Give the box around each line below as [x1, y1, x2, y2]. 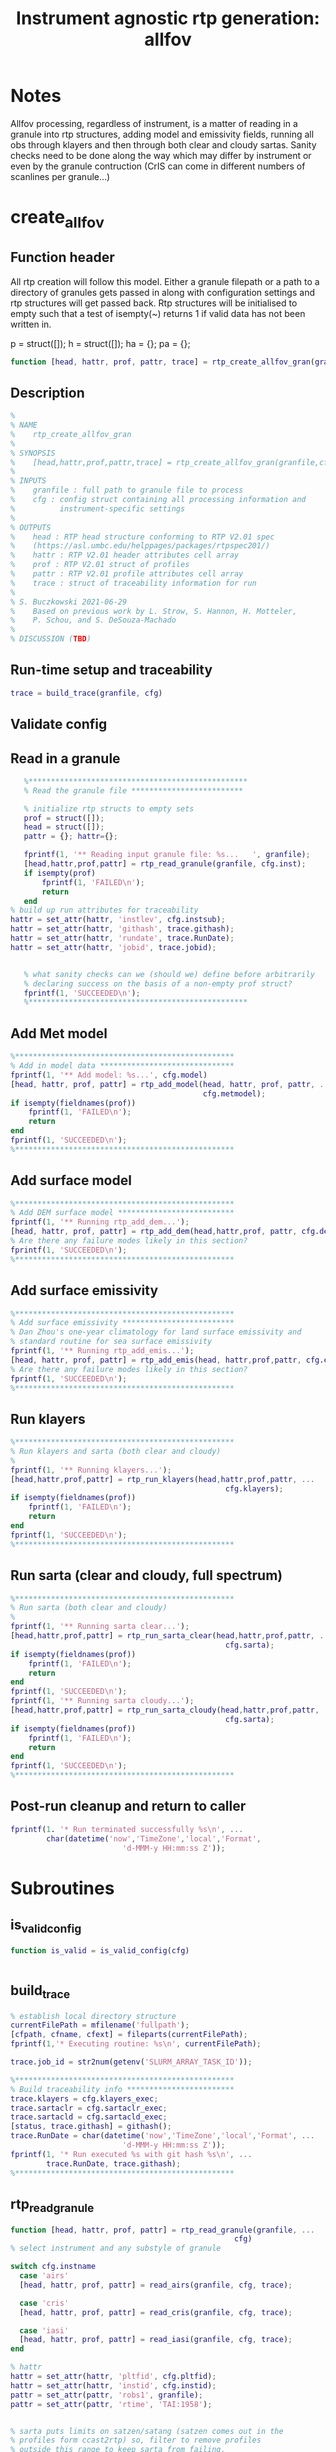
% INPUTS [10, 476, 47, 486]
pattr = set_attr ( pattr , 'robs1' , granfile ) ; [10, 2390, 203, 2400]
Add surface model [10, 1172, 132, 1189]
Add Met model [10, 1025, 108, 1042]
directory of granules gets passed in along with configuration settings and [10, 286, 315, 298]
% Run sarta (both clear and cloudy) [10, 1603, 168, 1613]
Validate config [10, 716, 108, 733]
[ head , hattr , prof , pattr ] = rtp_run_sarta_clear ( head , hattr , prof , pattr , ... [10, 1631, 333, 1641]
